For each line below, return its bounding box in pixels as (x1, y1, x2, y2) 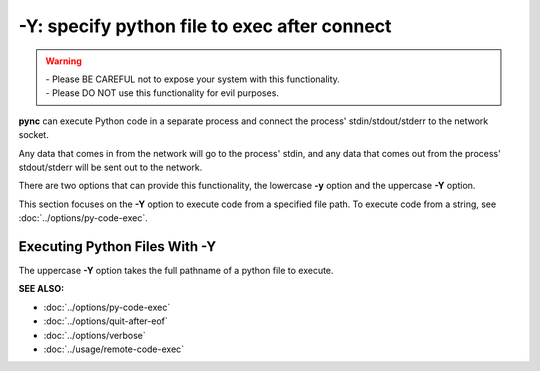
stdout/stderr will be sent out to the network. (18, 161, 203, 173)
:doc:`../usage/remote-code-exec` (43, 343, 185, 355)
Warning (45, 55, 82, 67)
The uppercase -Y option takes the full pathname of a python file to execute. (18, 264, 334, 276)
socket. (18, 129, 49, 141)
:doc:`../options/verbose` (43, 329, 146, 341)
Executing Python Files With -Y (18, 238, 217, 255)
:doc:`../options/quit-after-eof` (43, 315, 169, 327)
